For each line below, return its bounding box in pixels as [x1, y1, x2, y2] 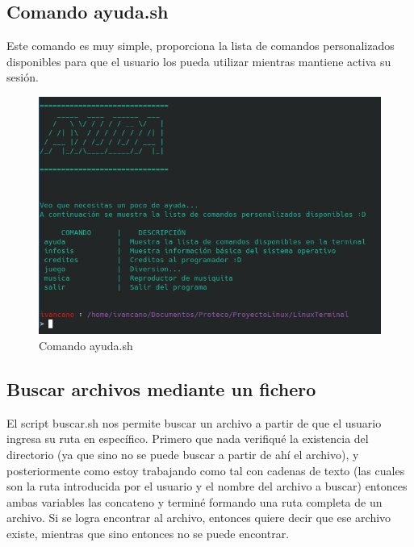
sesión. [6, 69, 39, 86]
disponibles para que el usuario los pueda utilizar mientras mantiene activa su [6, 52, 391, 69]
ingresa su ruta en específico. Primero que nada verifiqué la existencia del [6, 430, 369, 447]
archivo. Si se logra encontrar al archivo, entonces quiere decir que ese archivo [6, 509, 391, 526]
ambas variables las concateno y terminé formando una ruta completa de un [6, 493, 383, 510]
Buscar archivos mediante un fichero [6, 376, 316, 401]
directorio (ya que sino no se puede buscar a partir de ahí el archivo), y [6, 445, 359, 462]
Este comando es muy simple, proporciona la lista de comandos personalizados [6, 37, 395, 54]
